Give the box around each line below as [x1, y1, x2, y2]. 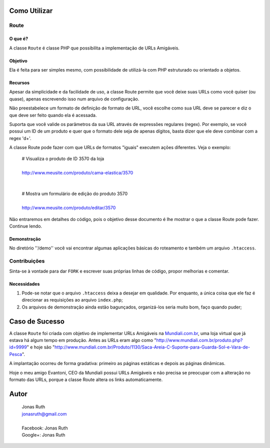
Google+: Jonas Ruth [21, 431, 65, 437]
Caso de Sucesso [9, 317, 65, 325]
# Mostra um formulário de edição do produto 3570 [21, 190, 128, 197]
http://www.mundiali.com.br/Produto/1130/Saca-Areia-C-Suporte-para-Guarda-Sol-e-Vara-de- [54, 344, 250, 350]
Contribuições [9, 257, 45, 264]
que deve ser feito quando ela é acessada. [9, 112, 97, 118]
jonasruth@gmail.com [21, 410, 67, 417]
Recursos [9, 79, 30, 85]
